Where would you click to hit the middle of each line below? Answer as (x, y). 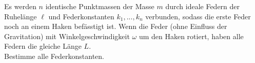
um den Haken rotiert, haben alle (191, 36)
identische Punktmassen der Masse (100, 6)
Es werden (20, 6)
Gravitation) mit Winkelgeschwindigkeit (67, 36)
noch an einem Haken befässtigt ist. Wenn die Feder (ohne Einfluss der (116, 26)
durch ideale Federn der (203, 6)
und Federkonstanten (81, 16)
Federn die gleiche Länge (43, 46)
